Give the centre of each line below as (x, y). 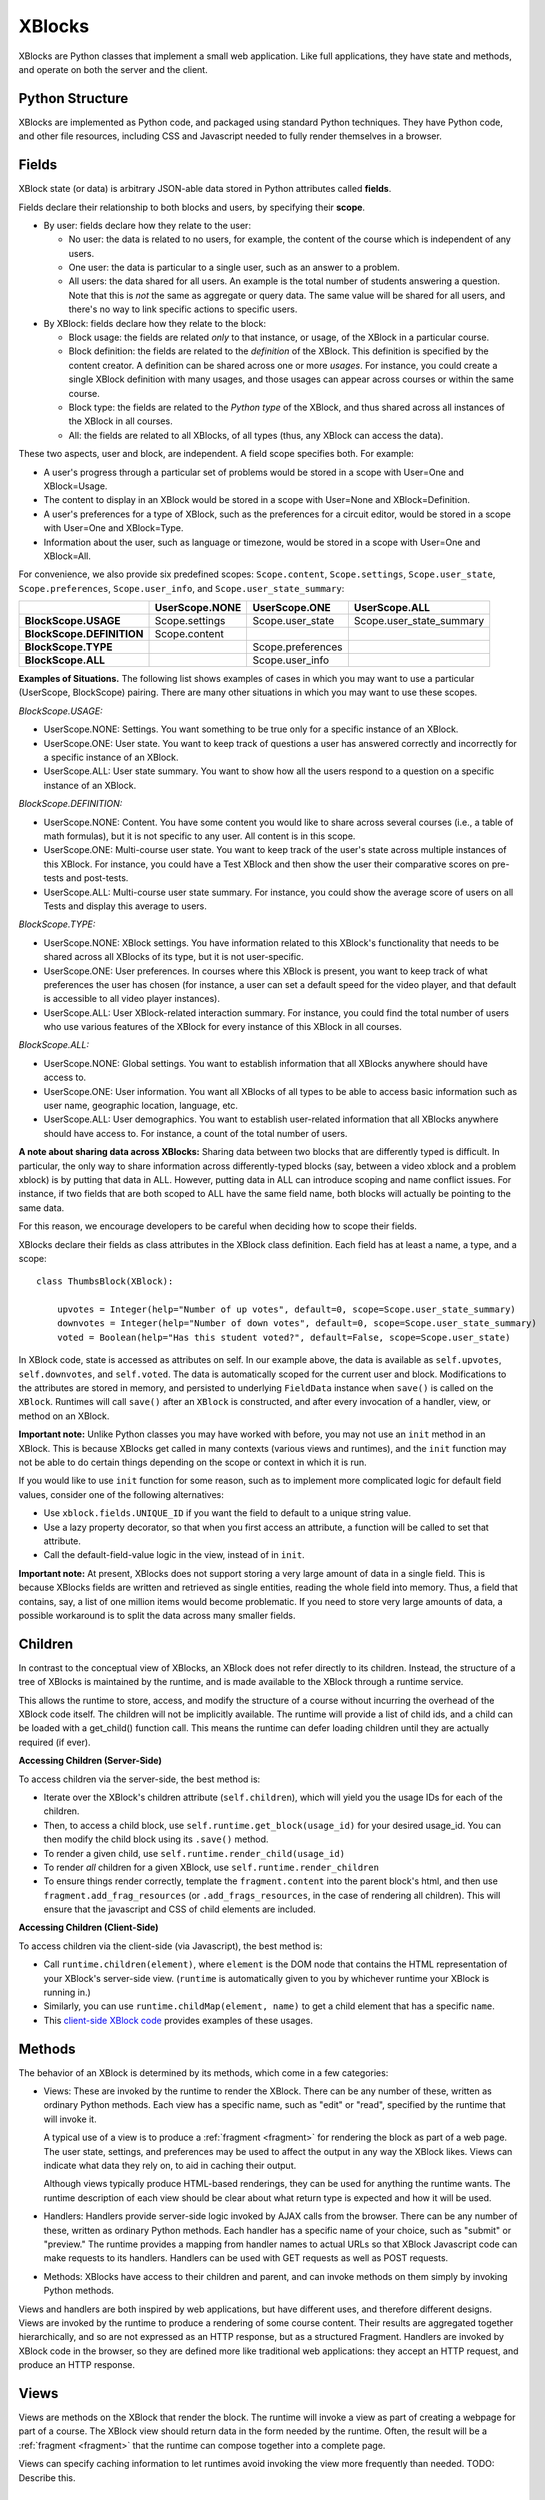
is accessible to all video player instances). (131, 999)
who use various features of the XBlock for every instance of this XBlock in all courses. (222, 1027)
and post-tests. (97, 878)
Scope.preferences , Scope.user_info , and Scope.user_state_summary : (181, 588)
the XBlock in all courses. (121, 421)
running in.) (67, 1992)
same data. (41, 1207)
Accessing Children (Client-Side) (88, 1927)
